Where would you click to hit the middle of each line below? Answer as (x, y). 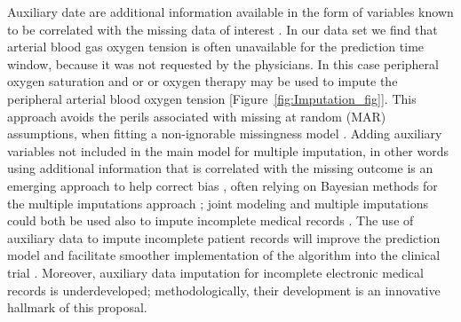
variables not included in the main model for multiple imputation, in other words (228, 150)
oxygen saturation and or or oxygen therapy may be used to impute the (203, 81)
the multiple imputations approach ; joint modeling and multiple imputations (218, 203)
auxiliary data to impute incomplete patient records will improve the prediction (224, 237)
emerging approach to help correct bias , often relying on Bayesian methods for (223, 185)
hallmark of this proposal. (77, 307)
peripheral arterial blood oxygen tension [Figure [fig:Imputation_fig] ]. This (212, 98)
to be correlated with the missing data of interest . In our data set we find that (223, 29)
